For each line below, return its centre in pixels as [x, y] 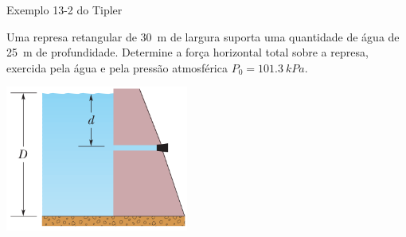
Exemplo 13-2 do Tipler [64, 10]
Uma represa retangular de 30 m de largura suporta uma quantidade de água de [203, 36]
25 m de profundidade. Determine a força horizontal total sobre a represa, [187, 52]
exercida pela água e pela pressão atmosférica [117, 67]
